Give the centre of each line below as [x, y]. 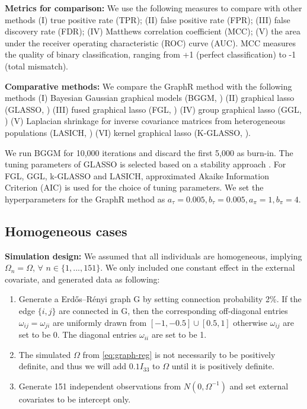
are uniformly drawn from [100, 322]
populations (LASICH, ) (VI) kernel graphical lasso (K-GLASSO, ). [128, 132]
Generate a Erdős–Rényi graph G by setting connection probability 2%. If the [160, 299]
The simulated [45, 354]
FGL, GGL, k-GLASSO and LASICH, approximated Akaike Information [137, 175]
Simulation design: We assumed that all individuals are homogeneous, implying [153, 256]
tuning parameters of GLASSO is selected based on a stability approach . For [145, 164]
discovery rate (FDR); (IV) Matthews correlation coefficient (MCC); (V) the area [153, 31]
